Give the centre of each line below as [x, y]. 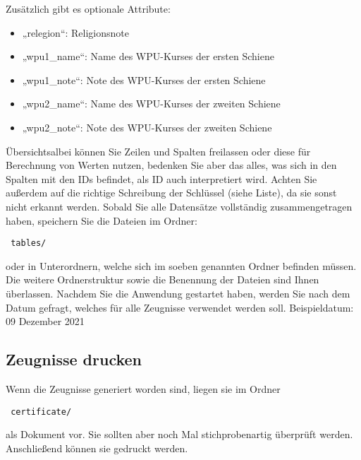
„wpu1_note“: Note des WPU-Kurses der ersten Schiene [144, 79]
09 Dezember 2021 [45, 321]
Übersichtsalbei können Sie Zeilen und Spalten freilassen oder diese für [158, 151]
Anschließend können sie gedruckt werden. [97, 448]
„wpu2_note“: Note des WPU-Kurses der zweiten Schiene [147, 127]
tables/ [29, 243]
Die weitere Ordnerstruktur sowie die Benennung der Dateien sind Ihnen [163, 279]
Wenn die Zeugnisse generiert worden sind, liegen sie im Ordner [143, 388]
